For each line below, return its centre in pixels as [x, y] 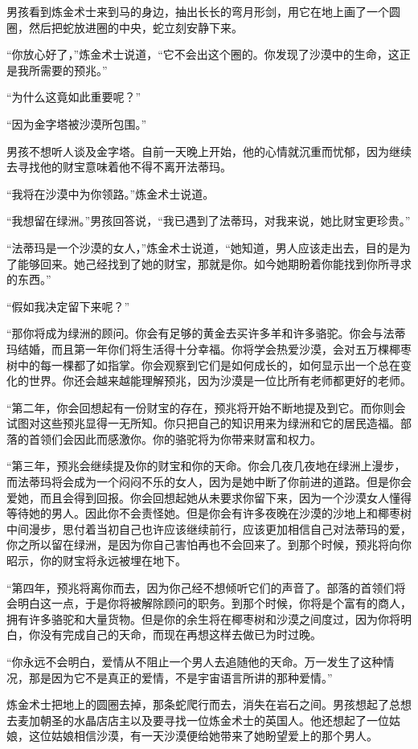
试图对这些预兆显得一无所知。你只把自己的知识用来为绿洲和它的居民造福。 [203, 423]
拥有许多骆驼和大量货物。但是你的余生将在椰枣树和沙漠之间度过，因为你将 [203, 618]
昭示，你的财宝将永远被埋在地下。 [96, 561]
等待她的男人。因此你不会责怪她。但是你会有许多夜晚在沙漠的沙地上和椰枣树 [209, 513]
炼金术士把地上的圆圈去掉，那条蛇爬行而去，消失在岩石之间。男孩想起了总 [203, 704]
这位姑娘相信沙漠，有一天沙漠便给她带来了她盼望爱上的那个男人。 [203, 736]
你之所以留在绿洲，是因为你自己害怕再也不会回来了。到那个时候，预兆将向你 [209, 544]
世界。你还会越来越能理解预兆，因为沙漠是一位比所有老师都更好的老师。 [220, 381]
